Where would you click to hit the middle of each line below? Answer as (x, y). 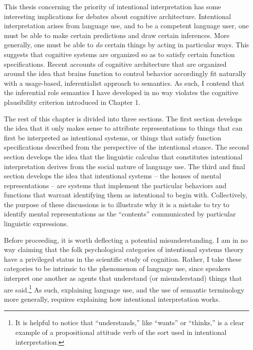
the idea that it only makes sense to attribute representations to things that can (123, 128)
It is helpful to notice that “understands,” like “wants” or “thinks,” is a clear (130, 322)
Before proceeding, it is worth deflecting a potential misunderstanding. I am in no (126, 240)
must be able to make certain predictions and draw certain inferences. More (117, 35)
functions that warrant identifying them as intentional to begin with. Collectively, (126, 195)
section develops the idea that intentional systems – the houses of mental (113, 176)
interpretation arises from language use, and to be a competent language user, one (126, 26)
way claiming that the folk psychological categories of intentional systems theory (124, 249)
